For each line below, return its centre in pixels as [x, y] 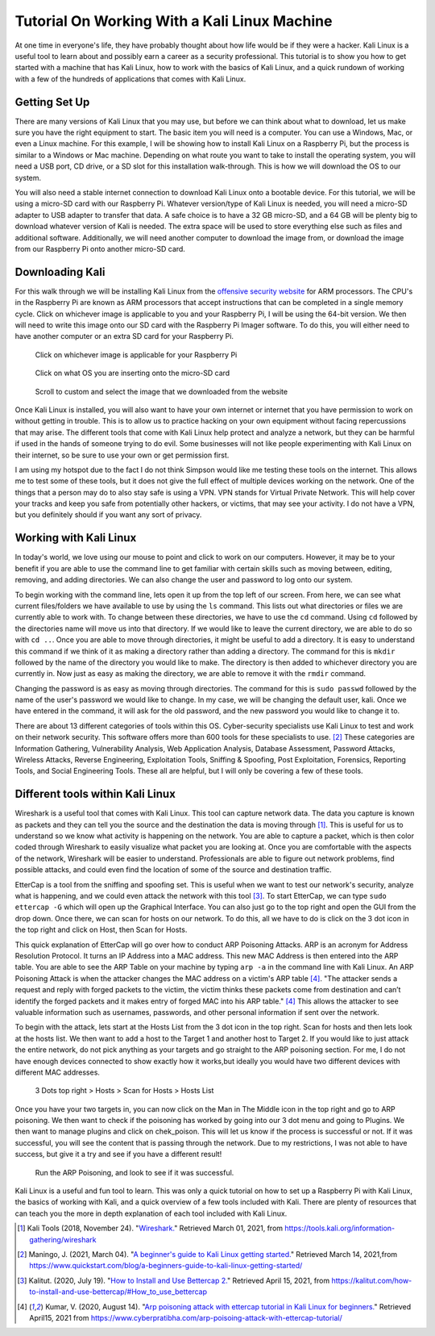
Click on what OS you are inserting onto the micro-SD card [133, 373]
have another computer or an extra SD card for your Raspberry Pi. [124, 336]
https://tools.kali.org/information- [340, 1228]
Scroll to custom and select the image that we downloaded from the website [162, 391]
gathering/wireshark [63, 1239]
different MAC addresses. [58, 1072]
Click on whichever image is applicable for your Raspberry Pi [136, 354]
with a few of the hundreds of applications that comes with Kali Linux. [130, 79]
